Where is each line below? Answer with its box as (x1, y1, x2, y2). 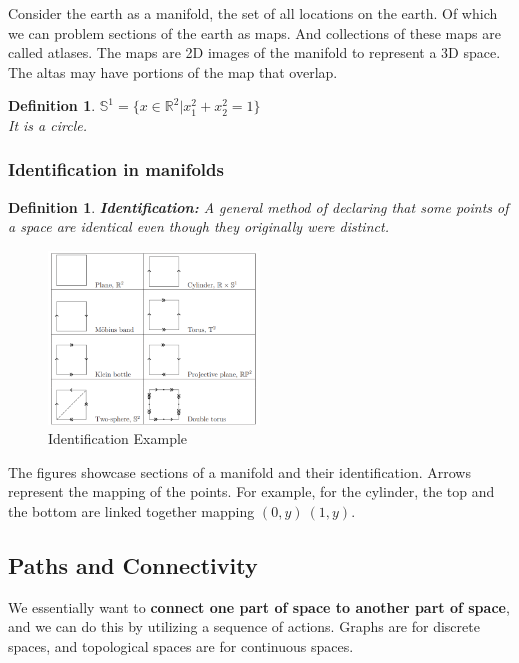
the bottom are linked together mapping (8, 501, 255, 522)
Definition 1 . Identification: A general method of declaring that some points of (8, 196, 509, 217)
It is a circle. (8, 114, 87, 135)
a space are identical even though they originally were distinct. (8, 216, 389, 237)
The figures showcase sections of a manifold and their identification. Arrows (8, 461, 471, 482)
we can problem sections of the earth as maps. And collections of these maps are (8, 22, 501, 43)
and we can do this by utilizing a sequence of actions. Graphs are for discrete (8, 616, 480, 637)
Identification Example (48, 428, 188, 449)
